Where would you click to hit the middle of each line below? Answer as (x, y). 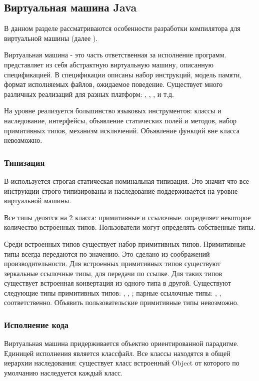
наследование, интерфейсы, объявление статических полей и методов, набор (120, 120)
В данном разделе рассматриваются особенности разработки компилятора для (122, 28)
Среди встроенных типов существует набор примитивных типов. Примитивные (125, 243)
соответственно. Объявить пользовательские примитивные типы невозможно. (121, 302)
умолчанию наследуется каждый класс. (63, 373)
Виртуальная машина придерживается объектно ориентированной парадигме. (121, 343)
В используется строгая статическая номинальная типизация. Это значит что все (126, 181)
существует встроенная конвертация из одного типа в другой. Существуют (117, 283)
